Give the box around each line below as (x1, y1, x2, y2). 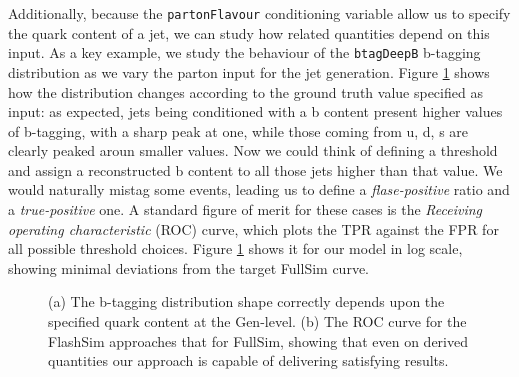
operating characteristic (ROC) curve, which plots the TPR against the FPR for (8, 218, 499, 239)
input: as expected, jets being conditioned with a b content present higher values (8, 101, 503, 122)
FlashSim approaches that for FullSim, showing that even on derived (48, 330, 468, 351)
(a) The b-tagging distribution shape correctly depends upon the (48, 291, 445, 312)
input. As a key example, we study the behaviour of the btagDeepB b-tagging (8, 42, 481, 63)
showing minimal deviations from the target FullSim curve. (8, 257, 369, 278)
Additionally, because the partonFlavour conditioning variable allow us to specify (8, 3, 511, 23)
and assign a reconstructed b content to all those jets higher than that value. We (8, 159, 503, 180)
